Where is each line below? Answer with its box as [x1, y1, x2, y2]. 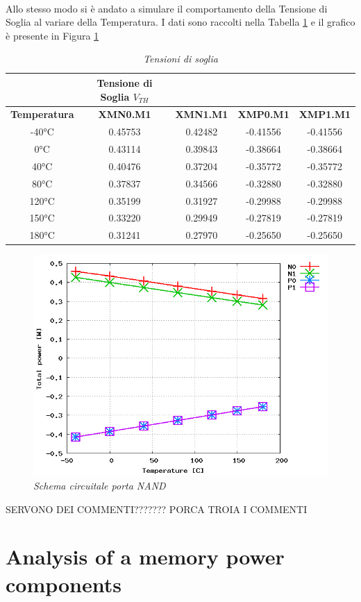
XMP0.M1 [237, 107, 289, 122]
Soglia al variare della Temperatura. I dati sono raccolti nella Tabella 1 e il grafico [6, 15, 355, 29]
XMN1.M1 [175, 107, 228, 122]
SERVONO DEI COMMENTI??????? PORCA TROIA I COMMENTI [6, 501, 308, 516]
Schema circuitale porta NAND [33, 478, 166, 492]
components [6, 569, 121, 598]
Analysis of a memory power [6, 542, 285, 571]
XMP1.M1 [299, 107, 351, 122]
